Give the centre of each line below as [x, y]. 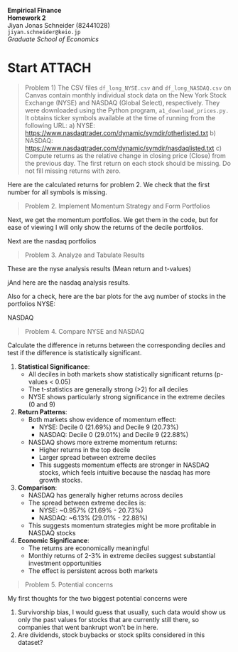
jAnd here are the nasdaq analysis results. [69, 282]
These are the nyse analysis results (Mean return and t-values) [99, 268]
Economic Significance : [54, 540]
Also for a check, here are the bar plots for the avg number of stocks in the [117, 296]
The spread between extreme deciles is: [87, 503]
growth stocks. [61, 480]
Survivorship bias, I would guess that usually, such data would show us [121, 612]
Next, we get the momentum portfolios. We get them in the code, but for [113, 219]
